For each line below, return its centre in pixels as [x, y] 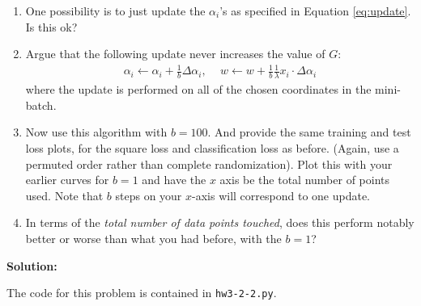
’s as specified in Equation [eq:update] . [315, 10]
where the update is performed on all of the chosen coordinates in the [198, 89]
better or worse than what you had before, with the [153, 238]
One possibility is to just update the [115, 10]
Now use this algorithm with [96, 132]
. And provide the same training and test [309, 132]
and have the [174, 180]
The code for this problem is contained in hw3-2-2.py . [142, 293]
